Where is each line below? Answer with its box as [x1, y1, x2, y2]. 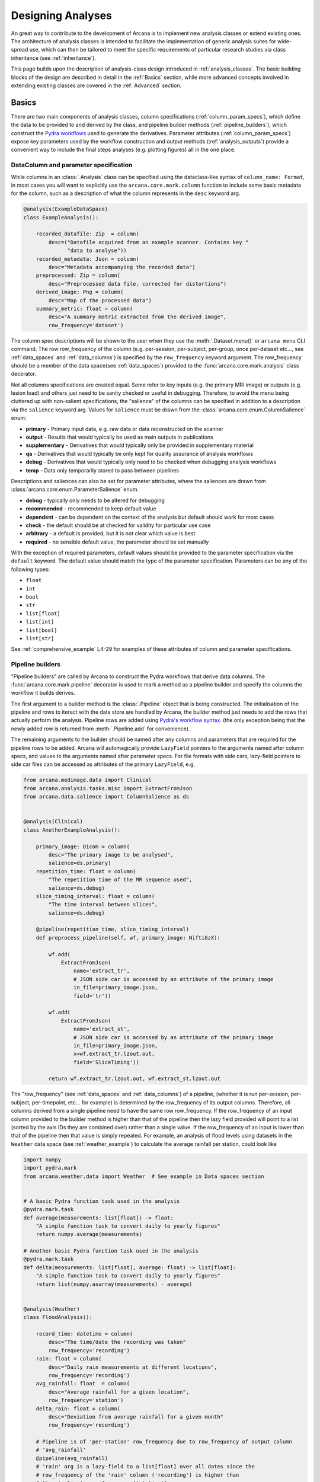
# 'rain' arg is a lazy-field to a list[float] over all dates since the [36, 1463, 255, 1470]
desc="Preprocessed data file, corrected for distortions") [48, 280, 227, 287]
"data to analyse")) [67, 247, 127, 254]
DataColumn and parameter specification [11, 161, 133, 169]
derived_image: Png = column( [36, 289, 124, 296]
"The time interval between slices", [48, 901, 158, 908]
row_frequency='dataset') [48, 322, 124, 328]
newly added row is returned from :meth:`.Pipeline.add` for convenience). [11, 725, 190, 732]
